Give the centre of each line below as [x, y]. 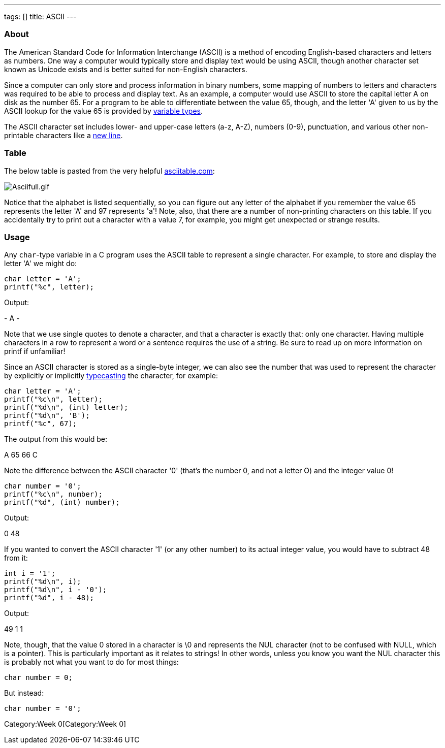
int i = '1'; [30, 574]
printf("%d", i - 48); [49, 598]
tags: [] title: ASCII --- [40, 17]
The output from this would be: [56, 439]
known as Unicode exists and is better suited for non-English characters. [126, 69]
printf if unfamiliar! [35, 351]
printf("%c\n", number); [53, 494]
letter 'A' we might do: [41, 264]
